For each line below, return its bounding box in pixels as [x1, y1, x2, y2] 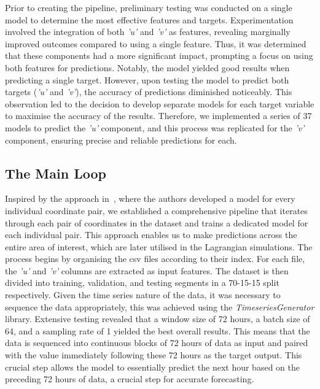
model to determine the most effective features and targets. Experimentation [5, 13, 294, 26]
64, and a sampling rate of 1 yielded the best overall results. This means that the [5, 324, 310, 337]
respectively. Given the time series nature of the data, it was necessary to [5, 288, 281, 301]
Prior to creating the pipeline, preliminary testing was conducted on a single [5, 1, 292, 13]
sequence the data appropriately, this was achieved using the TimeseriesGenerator [5, 300, 314, 313]
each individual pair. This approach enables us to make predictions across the [5, 228, 297, 241]
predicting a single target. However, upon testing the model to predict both [5, 73, 289, 86]
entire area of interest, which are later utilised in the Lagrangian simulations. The [5, 240, 313, 253]
